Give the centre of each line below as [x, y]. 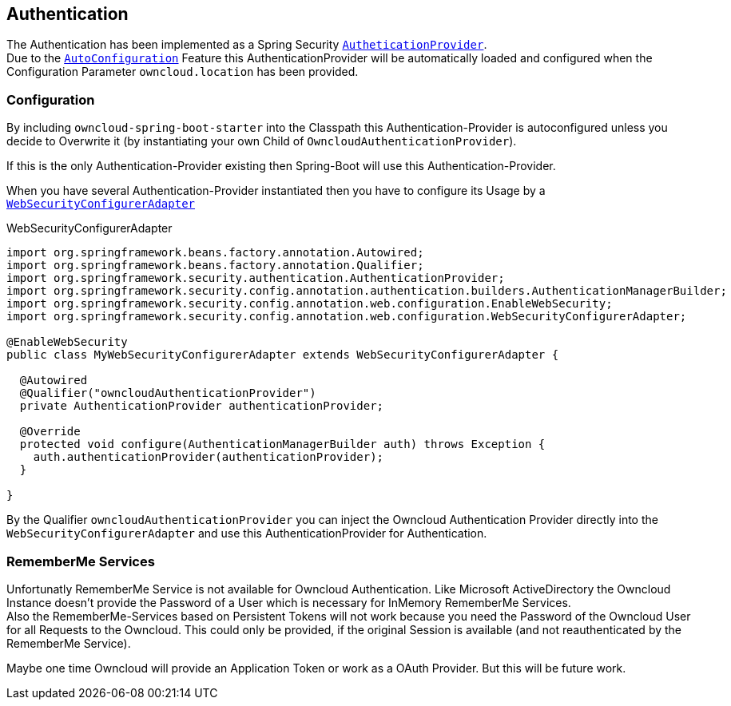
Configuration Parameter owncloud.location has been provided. [183, 72]
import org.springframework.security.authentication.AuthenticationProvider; [256, 278]
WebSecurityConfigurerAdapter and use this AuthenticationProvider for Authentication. [247, 533]
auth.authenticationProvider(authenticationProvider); [209, 457]
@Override [50, 432]
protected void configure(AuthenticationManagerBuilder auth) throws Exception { [282, 444]
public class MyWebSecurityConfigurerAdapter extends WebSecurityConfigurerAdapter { [283, 355]
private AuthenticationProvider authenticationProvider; [202, 406]
